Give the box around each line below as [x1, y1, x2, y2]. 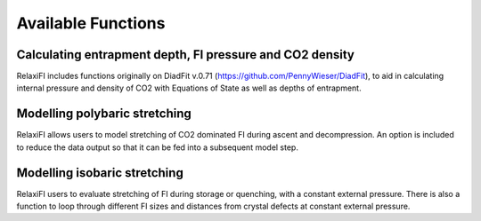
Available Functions [16, 13, 166, 33]
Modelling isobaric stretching [16, 165, 184, 180]
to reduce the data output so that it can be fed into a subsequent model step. [16, 142, 298, 153]
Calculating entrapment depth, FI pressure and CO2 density [16, 47, 355, 62]
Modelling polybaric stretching [16, 107, 192, 122]
